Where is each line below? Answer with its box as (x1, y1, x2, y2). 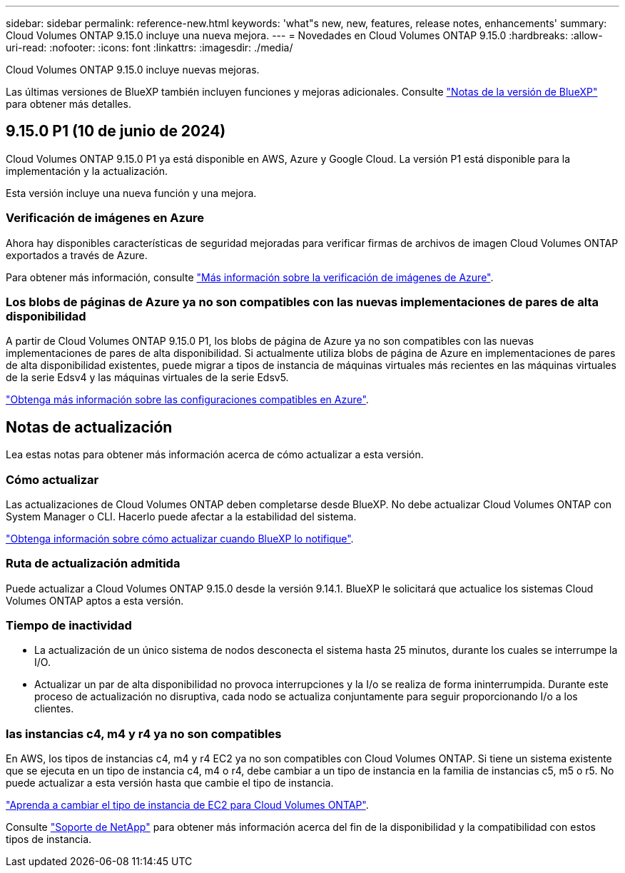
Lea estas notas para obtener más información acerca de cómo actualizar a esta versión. (6, 448, 424, 461)
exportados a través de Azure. (6, 248, 148, 261)
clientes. (34, 702, 74, 715)
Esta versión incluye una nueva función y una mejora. (6, 186, 257, 199)
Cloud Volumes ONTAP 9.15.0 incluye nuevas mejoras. (6, 64, 260, 76)
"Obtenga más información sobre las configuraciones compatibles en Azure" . (6, 393, 369, 406)
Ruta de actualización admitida (6, 556, 181, 571)
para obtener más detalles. (6, 98, 131, 110)
